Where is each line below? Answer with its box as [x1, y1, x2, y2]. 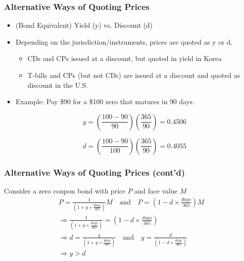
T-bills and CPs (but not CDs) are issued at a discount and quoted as [27, 70, 240, 80]
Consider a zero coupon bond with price [4, 186, 126, 196]
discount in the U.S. [27, 79, 88, 90]
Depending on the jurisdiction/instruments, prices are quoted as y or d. [15, 36, 233, 47]
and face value [134, 186, 178, 196]
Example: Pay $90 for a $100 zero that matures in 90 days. [15, 96, 195, 107]
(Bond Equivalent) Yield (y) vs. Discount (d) [15, 20, 153, 30]
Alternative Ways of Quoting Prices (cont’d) [4, 166, 185, 178]
